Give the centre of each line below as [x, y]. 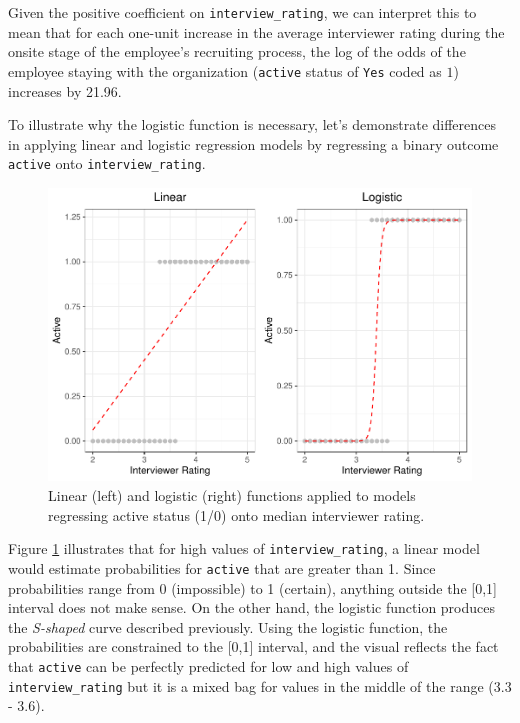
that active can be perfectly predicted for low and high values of [208, 665]
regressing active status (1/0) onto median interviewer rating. [236, 514]
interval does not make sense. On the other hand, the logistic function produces [252, 607]
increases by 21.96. [65, 90]
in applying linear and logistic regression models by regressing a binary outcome [253, 143]
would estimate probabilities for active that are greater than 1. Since [222, 567]
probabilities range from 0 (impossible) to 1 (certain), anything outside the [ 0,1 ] [252, 587]
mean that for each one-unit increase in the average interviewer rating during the [256, 31]
